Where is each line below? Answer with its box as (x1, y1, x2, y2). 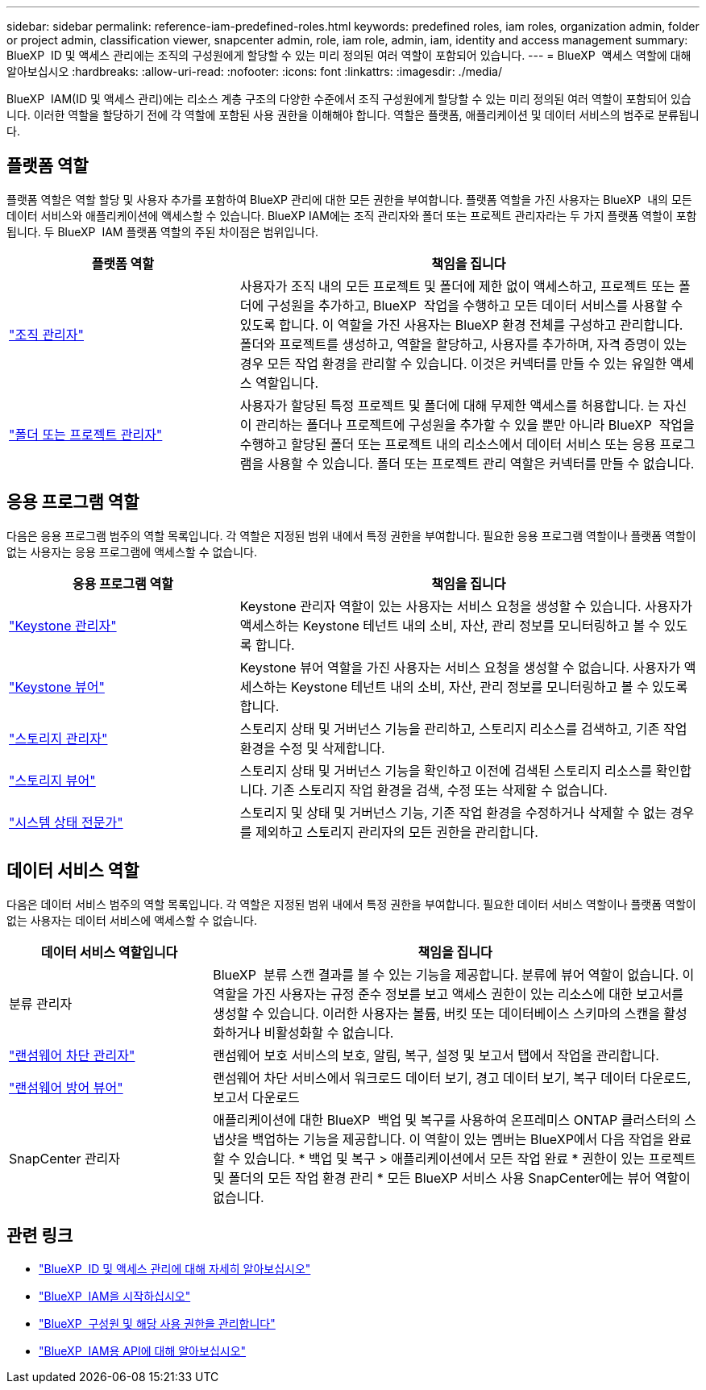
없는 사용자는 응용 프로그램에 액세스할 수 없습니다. (6, 544, 258, 559)
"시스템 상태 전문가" (9, 814, 123, 830)
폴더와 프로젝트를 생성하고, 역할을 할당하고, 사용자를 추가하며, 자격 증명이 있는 (239, 335, 687, 352)
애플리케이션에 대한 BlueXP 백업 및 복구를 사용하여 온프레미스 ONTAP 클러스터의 (213, 1111, 681, 1128)
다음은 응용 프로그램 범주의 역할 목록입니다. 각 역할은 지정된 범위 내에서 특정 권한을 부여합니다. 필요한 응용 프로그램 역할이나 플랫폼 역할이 (6, 528, 696, 543)
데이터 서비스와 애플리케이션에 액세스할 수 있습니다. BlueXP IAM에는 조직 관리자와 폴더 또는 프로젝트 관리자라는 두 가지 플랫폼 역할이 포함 (6, 208, 697, 223)
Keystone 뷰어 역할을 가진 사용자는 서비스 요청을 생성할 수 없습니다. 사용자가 (239, 659, 681, 676)
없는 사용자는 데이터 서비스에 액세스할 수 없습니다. (6, 913, 258, 927)
